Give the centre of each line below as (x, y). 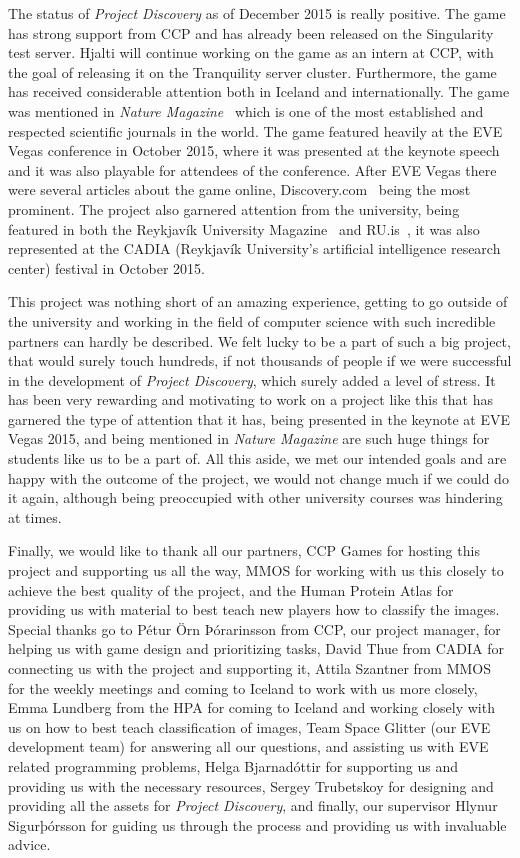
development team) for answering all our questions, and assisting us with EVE (248, 746)
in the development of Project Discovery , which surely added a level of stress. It (252, 379)
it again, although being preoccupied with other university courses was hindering (255, 497)
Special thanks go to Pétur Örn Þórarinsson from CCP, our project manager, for (254, 628)
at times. (35, 516)
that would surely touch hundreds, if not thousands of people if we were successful (260, 360)
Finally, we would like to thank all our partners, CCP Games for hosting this (244, 550)
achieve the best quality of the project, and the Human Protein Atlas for (231, 589)
